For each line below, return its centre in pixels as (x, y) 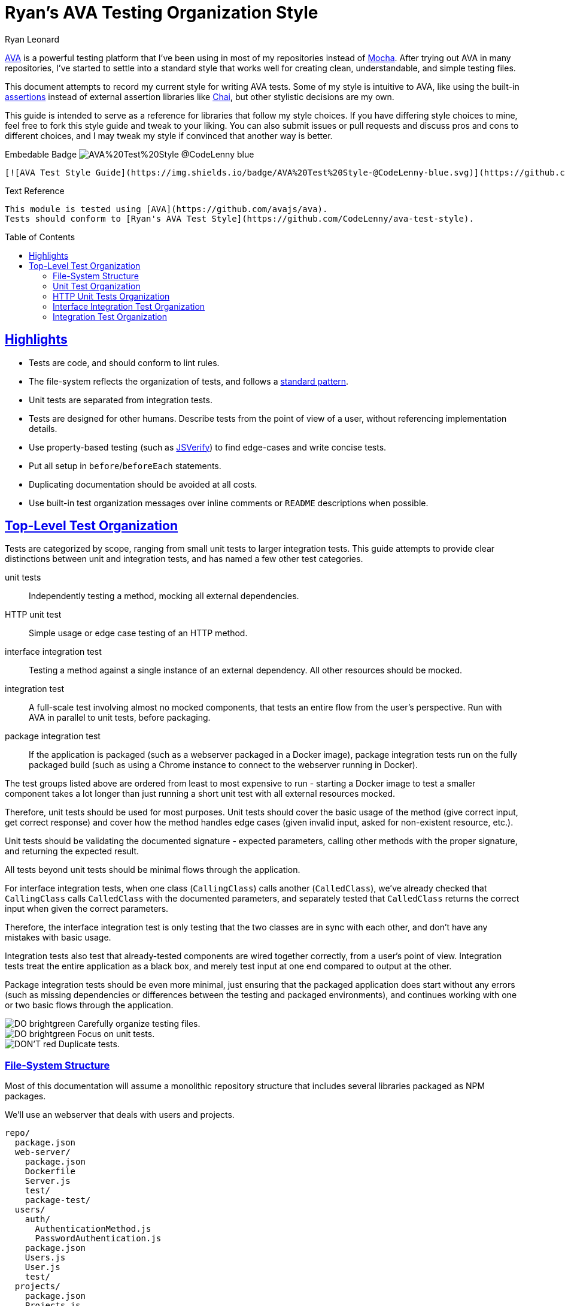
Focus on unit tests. (116, 1034)
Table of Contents (40, 237)
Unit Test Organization (97, 286)
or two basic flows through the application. (89, 1005)
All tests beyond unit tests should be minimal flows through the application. (153, 870)
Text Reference (35, 191)
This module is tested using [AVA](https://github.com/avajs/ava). (166, 209)
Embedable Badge (41, 154)
